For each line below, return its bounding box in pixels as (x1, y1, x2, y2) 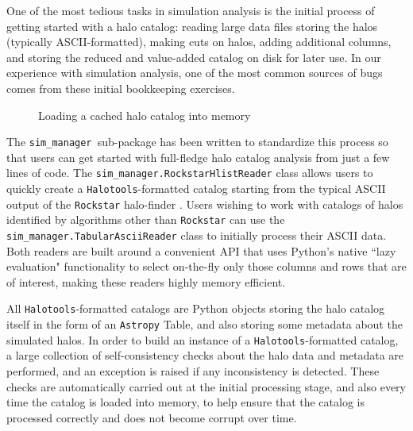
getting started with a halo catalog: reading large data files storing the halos (6, 17, 378, 34)
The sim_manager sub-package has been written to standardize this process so (6, 133, 388, 150)
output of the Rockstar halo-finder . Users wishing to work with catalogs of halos (6, 195, 403, 212)
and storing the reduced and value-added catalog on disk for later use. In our (6, 48, 381, 65)
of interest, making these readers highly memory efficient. (6, 273, 286, 290)
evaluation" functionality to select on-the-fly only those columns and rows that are (6, 258, 407, 275)
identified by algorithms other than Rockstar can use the (6, 211, 285, 228)
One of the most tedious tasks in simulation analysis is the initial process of (6, 2, 375, 18)
